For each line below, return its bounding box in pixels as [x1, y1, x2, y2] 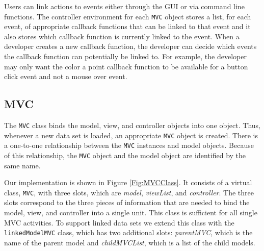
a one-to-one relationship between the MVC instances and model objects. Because [4, 140, 254, 150]
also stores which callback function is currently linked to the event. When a [4, 31, 240, 41]
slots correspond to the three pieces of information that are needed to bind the [4, 197, 250, 208]
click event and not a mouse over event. [4, 71, 127, 82]
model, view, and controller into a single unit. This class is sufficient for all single [4, 207, 257, 218]
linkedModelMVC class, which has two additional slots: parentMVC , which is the [4, 227, 253, 238]
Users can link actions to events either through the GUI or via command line [4, 1, 245, 11]
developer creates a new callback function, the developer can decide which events [4, 41, 257, 52]
